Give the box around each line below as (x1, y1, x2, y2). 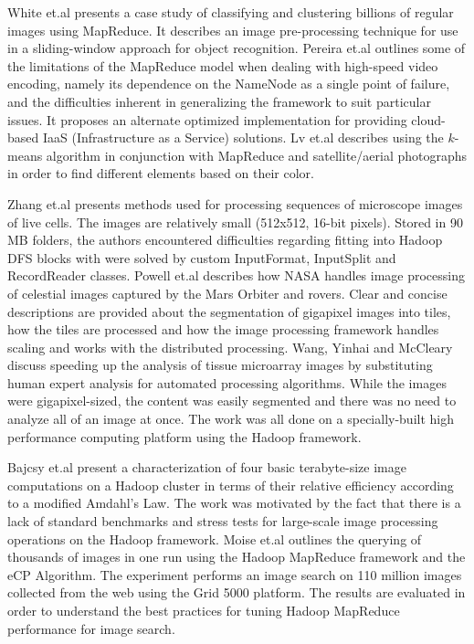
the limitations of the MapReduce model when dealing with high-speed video (7, 56, 438, 75)
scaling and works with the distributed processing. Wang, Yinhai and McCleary (7, 337, 453, 356)
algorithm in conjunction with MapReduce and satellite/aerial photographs (46, 145, 468, 164)
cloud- (411, 110, 446, 129)
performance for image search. (7, 618, 175, 638)
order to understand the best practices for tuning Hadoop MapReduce (7, 601, 400, 619)
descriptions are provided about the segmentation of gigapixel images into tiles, (7, 301, 451, 321)
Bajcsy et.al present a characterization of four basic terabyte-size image (7, 458, 406, 477)
